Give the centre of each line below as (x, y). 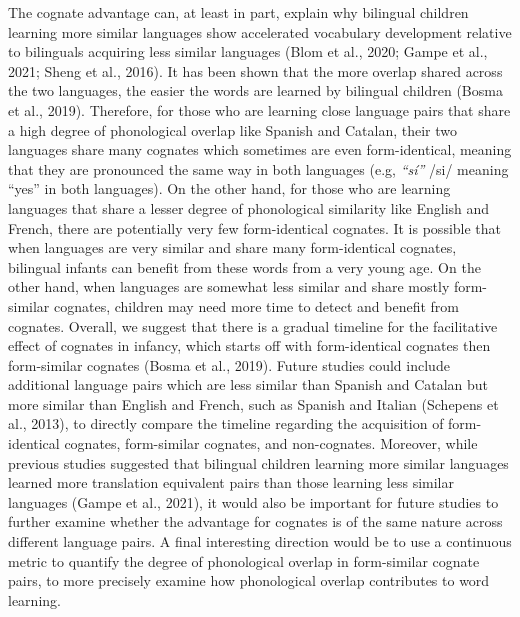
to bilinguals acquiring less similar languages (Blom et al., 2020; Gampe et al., (248, 51)
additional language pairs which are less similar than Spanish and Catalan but (248, 384)
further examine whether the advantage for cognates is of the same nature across (255, 521)
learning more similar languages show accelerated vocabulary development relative (260, 31)
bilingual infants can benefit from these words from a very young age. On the (244, 266)
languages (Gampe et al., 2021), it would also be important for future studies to (253, 501)
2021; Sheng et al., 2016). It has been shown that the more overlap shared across (255, 70)
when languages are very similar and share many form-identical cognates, (232, 247)
